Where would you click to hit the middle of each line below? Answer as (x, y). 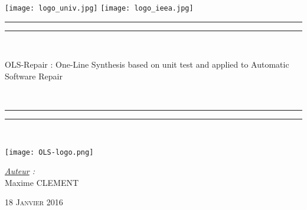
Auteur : (20, 171)
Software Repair (34, 76)
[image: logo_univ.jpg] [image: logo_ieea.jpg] (99, 8)
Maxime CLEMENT (42, 182)
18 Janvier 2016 (34, 202)
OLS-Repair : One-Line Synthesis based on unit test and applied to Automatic (147, 64)
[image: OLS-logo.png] (49, 152)
